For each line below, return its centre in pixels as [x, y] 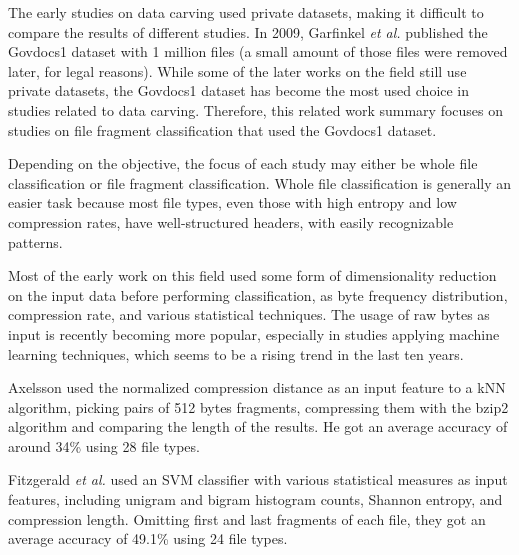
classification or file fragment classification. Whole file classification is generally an [260, 182]
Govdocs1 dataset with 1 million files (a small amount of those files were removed [258, 51]
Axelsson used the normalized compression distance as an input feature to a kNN [257, 387]
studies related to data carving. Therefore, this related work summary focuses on [255, 109]
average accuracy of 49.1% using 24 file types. [148, 538]
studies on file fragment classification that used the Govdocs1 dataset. [222, 129]
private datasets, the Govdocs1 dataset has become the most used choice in [239, 90]
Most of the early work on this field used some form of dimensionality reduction [252, 275]
